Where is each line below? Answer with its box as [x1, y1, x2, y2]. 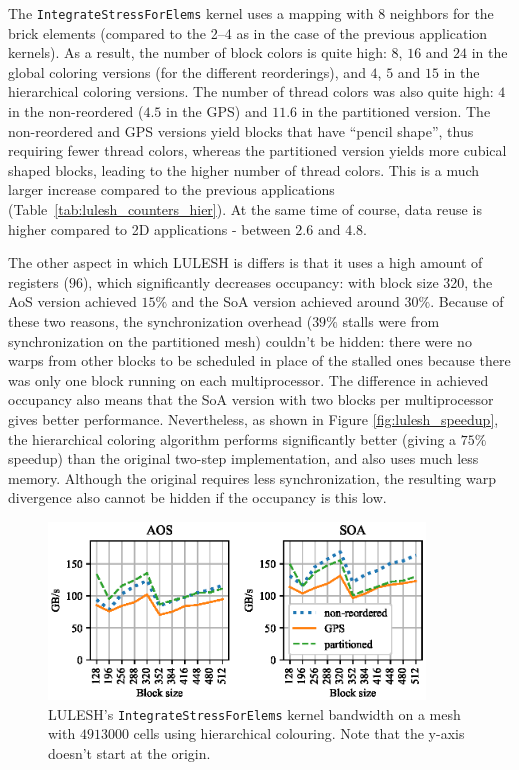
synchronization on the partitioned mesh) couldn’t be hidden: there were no [8, 330, 472, 351]
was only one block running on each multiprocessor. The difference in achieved [8, 369, 489, 390]
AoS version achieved [8, 291, 137, 312]
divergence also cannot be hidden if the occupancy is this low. [8, 487, 387, 508]
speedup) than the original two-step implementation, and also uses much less [8, 448, 479, 469]
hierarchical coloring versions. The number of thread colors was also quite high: [8, 81, 494, 102]
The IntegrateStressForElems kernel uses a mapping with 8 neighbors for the [8, 3, 494, 23]
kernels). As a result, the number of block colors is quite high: [8, 42, 387, 63]
